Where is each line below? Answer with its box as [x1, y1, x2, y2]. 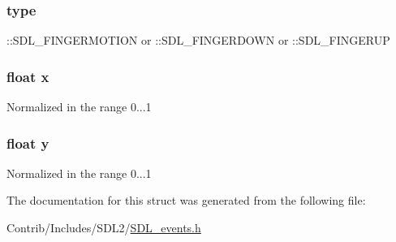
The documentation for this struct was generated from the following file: [6, 192, 366, 209]
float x [6, 66, 49, 86]
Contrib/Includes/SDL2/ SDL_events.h [6, 219, 201, 236]
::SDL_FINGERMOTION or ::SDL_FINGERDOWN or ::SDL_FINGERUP [6, 32, 390, 49]
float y [6, 132, 49, 153]
